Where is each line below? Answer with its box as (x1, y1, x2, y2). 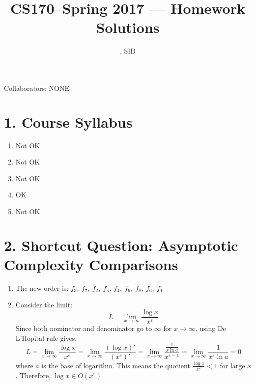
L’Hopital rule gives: (15, 332, 77, 343)
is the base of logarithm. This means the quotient (41, 360, 190, 370)
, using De (195, 323, 226, 333)
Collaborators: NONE (4, 82, 69, 93)
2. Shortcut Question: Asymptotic (4, 235, 238, 255)
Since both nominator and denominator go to (15, 323, 152, 333)
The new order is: (15, 282, 69, 293)
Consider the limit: (15, 299, 73, 309)
